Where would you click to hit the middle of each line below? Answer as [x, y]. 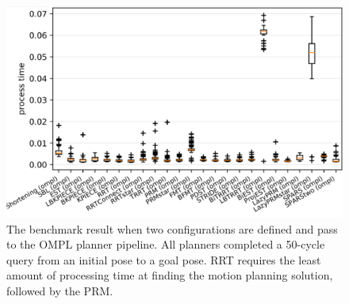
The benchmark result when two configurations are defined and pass [172, 228]
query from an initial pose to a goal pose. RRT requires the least [164, 259]
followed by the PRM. [60, 291]
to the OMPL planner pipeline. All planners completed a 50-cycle [166, 244]
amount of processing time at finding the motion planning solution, [170, 275]
